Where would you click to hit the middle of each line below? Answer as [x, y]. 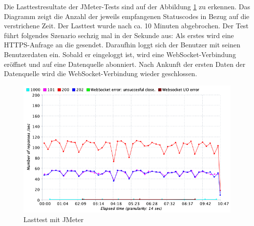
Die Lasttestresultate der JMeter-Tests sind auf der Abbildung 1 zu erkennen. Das [127, 6]
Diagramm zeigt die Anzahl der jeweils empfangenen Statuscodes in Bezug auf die [127, 16]
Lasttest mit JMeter [54, 219]
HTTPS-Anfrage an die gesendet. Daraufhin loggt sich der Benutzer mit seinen [122, 45]
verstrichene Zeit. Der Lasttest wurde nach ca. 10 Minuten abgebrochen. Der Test [126, 26]
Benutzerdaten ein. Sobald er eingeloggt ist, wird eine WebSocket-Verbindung [120, 54]
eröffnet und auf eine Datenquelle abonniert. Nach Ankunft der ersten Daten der [125, 64]
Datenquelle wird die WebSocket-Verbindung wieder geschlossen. [101, 73]
